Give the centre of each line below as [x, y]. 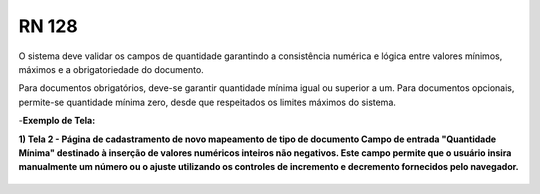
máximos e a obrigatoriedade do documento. [111, 69]
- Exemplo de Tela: [57, 121]
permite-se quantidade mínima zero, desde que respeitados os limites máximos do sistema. [207, 102]
